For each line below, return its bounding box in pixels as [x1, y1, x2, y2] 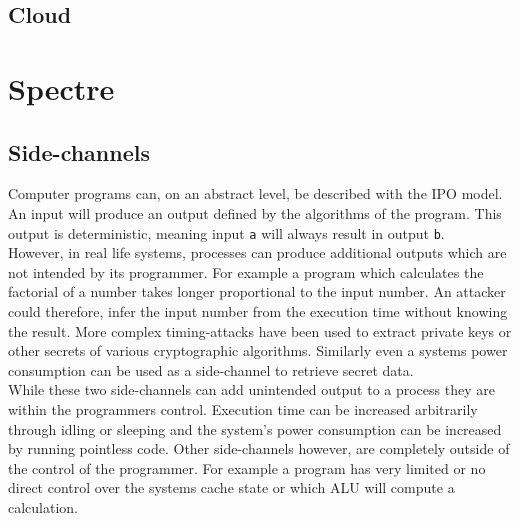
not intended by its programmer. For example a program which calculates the [8, 261, 484, 282]
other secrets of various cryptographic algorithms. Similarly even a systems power [8, 340, 508, 361]
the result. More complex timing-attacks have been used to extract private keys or [8, 320, 512, 341]
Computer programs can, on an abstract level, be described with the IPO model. [8, 183, 503, 204]
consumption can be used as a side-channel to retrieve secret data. [8, 359, 414, 380]
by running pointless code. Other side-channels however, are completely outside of [8, 438, 510, 459]
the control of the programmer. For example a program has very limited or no [8, 457, 486, 478]
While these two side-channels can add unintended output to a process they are [8, 379, 495, 400]
